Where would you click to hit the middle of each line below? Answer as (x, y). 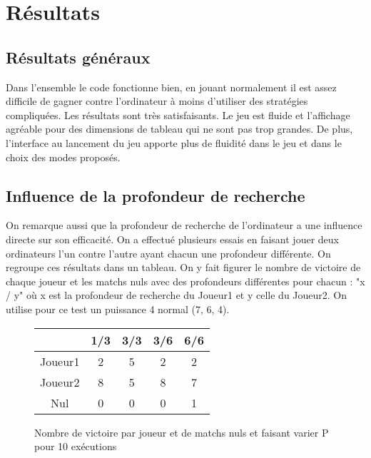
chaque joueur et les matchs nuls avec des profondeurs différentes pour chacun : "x (185, 281)
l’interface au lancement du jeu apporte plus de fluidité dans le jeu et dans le (174, 142)
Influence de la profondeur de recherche (156, 195)
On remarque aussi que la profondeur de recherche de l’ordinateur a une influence (184, 225)
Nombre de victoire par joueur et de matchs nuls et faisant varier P (182, 432)
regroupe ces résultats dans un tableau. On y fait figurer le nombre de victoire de (183, 267)
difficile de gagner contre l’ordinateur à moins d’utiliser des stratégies (157, 101)
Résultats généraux (78, 57)
